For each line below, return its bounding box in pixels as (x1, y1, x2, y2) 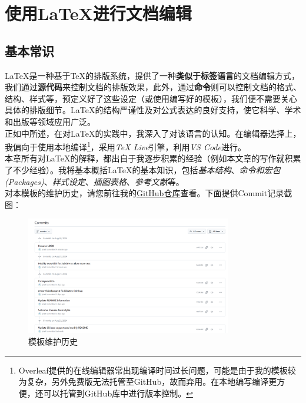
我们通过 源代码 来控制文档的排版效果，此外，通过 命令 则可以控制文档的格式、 (5, 81, 301, 93)
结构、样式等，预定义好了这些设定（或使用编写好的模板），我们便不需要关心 (5, 92, 297, 104)
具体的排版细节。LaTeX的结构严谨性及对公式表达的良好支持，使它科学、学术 (5, 104, 301, 116)
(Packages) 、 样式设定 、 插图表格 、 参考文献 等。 (5, 175, 184, 187)
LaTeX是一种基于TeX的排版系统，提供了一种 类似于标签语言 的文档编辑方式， (5, 69, 300, 81)
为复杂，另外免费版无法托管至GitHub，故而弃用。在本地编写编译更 (18, 375, 277, 388)
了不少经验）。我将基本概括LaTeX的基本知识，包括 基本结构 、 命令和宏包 (5, 163, 281, 176)
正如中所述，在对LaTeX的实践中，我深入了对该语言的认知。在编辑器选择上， (5, 127, 301, 139)
